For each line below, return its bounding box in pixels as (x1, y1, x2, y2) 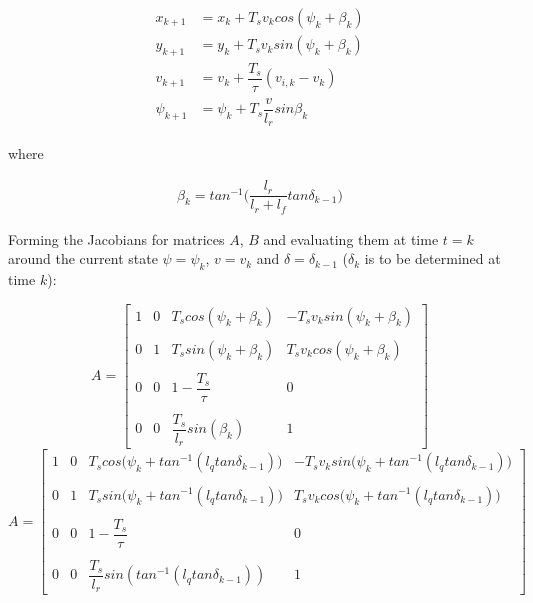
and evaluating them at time (263, 228, 439, 249)
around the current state (8, 248, 158, 269)
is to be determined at (364, 248, 501, 269)
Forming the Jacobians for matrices (8, 228, 225, 249)
